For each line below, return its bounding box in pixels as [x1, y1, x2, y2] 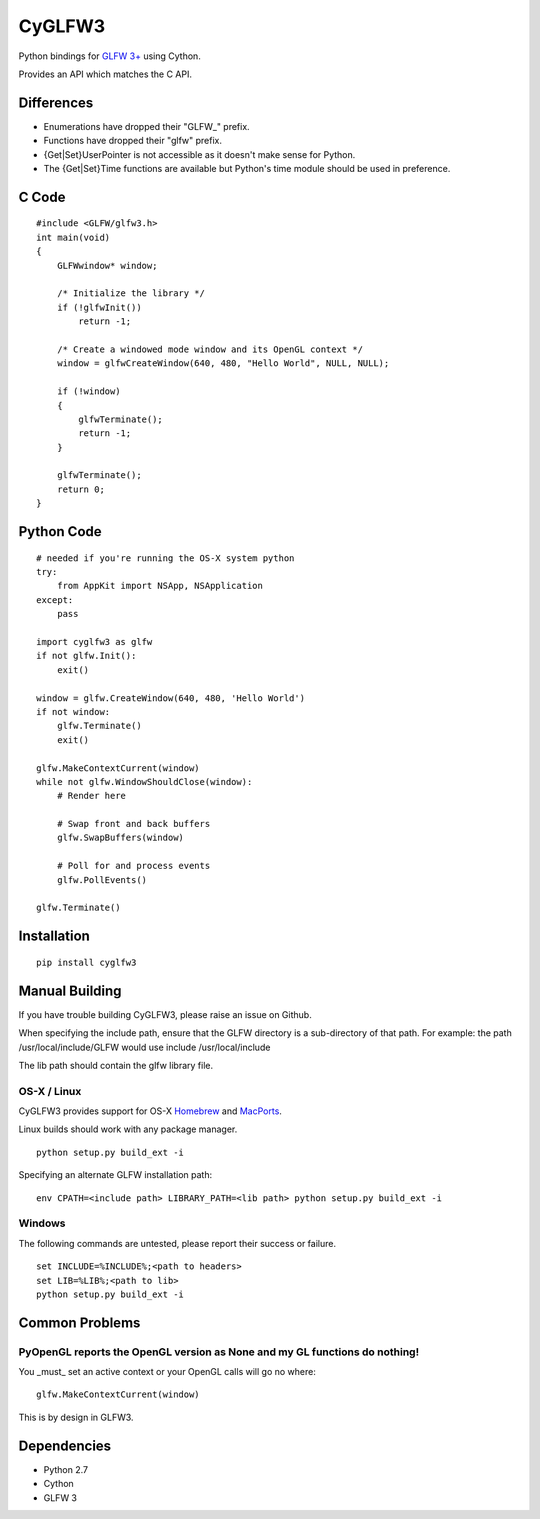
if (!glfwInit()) [56, 301, 142, 313]
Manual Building [18, 982, 122, 999]
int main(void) [36, 231, 111, 243]
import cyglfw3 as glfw [36, 636, 153, 647]
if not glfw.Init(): [36, 650, 137, 662]
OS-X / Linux [18, 1084, 82, 1098]
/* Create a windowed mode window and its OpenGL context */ [56, 343, 364, 355]
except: [36, 594, 74, 605]
